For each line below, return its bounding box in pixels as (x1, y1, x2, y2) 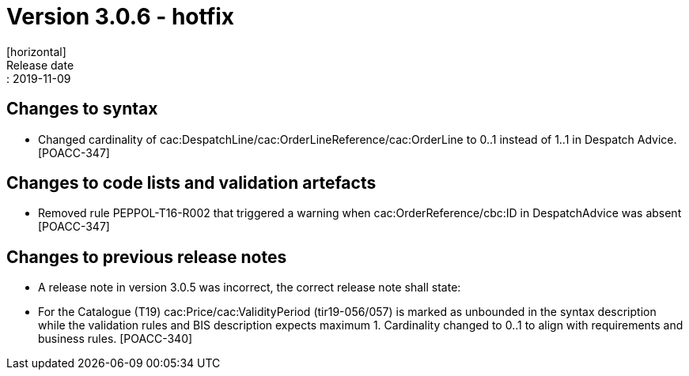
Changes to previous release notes (6, 246, 287, 267)
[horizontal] (6, 44, 66, 58)
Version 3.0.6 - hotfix (6, 3, 235, 30)
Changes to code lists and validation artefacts (6, 173, 377, 194)
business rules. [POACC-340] (38, 332, 193, 346)
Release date (6, 58, 74, 72)
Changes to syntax (6, 99, 158, 119)
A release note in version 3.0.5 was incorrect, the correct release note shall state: (38, 280, 461, 295)
